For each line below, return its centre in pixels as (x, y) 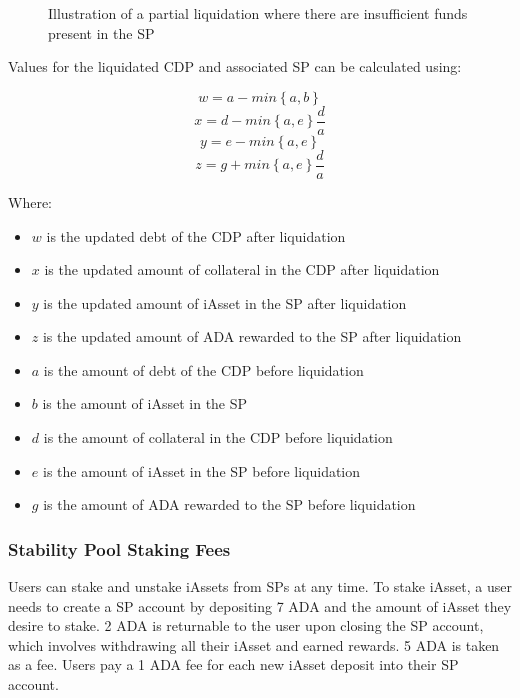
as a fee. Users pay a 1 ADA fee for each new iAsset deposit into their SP (233, 664)
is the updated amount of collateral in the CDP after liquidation (242, 269)
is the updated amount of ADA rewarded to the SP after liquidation (252, 336)
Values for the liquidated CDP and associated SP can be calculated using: (235, 66)
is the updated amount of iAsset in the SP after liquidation (225, 302)
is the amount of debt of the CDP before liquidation (203, 369)
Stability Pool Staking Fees (119, 548)
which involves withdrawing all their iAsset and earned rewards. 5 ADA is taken (254, 644)
